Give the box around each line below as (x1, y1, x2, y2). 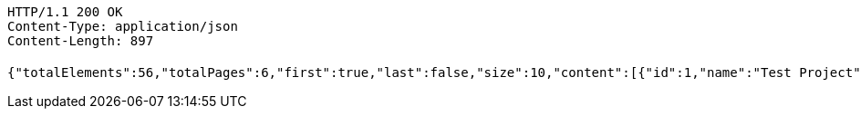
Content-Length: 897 (7, 34, 154, 48)
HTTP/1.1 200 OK (7, 5, 123, 19)
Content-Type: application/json (7, 19, 238, 34)
